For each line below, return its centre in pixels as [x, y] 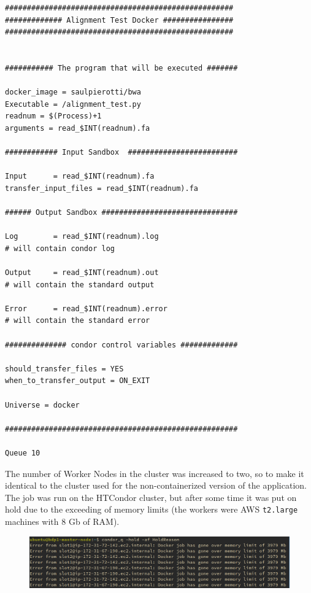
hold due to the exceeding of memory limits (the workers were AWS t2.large [152, 509]
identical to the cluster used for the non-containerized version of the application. [156, 485]
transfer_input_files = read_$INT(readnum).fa [102, 188]
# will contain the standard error [78, 321]
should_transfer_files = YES [64, 369]
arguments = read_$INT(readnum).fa [78, 128]
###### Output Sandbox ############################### [121, 213]
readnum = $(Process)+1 [53, 116]
